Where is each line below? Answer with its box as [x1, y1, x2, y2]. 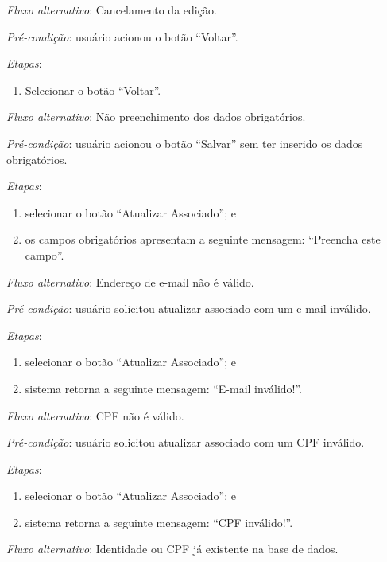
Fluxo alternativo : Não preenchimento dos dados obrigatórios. [6, 108, 306, 125]
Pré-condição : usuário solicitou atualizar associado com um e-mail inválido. [6, 300, 371, 317]
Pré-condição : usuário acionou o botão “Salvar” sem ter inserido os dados [6, 135, 363, 151]
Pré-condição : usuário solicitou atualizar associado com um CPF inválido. [6, 434, 365, 451]
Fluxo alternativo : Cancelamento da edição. [6, 2, 217, 18]
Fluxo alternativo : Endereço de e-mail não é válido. [6, 273, 254, 290]
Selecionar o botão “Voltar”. [25, 81, 161, 98]
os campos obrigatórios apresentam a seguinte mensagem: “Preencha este [25, 231, 381, 248]
